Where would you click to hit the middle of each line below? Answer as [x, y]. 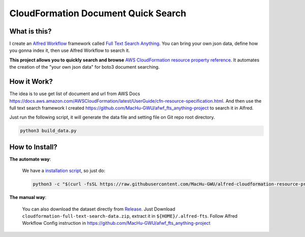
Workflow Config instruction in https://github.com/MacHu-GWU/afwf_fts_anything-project [116, 223]
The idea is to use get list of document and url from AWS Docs [75, 94]
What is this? [30, 31]
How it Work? [31, 82]
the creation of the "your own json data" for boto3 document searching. [85, 67]
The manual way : [28, 197]
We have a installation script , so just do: [64, 171]
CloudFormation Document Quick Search [98, 13]
